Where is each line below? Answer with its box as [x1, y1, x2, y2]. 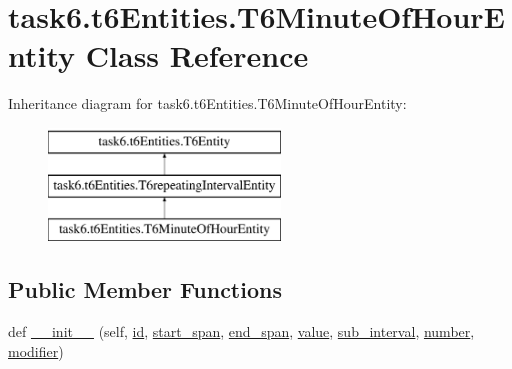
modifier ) [8, 340, 64, 361]
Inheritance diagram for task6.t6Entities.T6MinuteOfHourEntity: [8, 93, 407, 114]
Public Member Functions [8, 274, 282, 305]
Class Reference [85, 35, 309, 76]
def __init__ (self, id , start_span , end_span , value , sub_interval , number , [8, 321, 475, 342]
